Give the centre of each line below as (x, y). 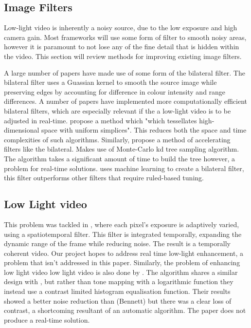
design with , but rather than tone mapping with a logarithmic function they (119, 281)
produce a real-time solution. (47, 319)
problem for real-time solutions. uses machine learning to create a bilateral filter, (124, 168)
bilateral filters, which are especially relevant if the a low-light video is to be (117, 110)
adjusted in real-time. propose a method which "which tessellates (100, 120)
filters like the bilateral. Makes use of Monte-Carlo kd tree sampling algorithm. (122, 149)
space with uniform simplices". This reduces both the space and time (144, 130)
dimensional (22, 130)
